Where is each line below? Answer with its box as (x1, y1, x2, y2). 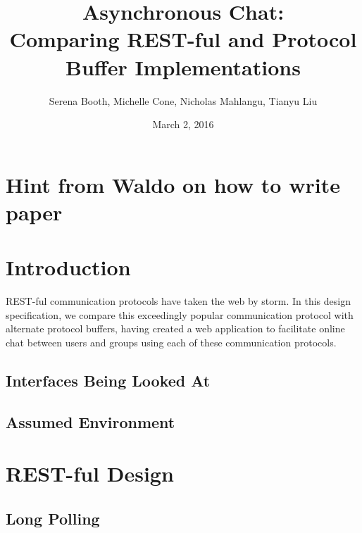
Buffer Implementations (65, 52, 301, 81)
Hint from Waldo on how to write (6, 170, 340, 199)
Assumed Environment (6, 410, 175, 432)
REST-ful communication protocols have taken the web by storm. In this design (6, 294, 351, 308)
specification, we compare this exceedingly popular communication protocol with (6, 307, 354, 322)
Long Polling (6, 507, 100, 529)
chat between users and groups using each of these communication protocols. (6, 334, 337, 349)
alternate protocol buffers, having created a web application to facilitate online (6, 321, 345, 336)
